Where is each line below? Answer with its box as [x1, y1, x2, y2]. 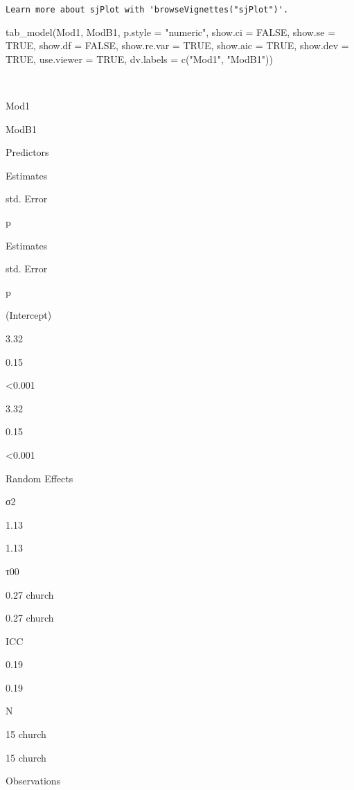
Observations [6, 773, 61, 788]
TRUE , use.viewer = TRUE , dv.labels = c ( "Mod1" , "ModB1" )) [6, 51, 273, 66]
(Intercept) [6, 308, 52, 322]
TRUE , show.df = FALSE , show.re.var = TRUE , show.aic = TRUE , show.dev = [6, 38, 349, 53]
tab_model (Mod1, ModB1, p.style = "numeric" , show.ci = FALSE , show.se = [6, 24, 336, 39]
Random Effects [6, 471, 73, 485]
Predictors [6, 145, 49, 159]
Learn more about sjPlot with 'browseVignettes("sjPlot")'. [6, 5, 289, 15]
